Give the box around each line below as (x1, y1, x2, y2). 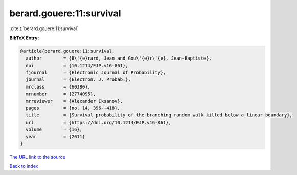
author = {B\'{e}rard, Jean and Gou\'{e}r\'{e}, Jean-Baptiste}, (26, 55, 212, 61)
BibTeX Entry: (9, 35, 39, 41)
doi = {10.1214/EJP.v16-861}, (26, 63, 128, 68)
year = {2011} (26, 134, 85, 139)
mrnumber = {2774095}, (26, 91, 96, 97)
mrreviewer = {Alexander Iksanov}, (26, 98, 123, 104)
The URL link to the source (9, 154, 66, 160)
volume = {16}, (26, 127, 83, 132)
